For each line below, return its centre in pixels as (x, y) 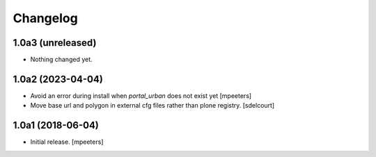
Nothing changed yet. (62, 60)
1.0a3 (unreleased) (55, 43)
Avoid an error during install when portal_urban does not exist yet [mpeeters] (141, 96)
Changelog (45, 18)
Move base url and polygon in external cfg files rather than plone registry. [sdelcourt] (152, 106)
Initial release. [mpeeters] (67, 142)
